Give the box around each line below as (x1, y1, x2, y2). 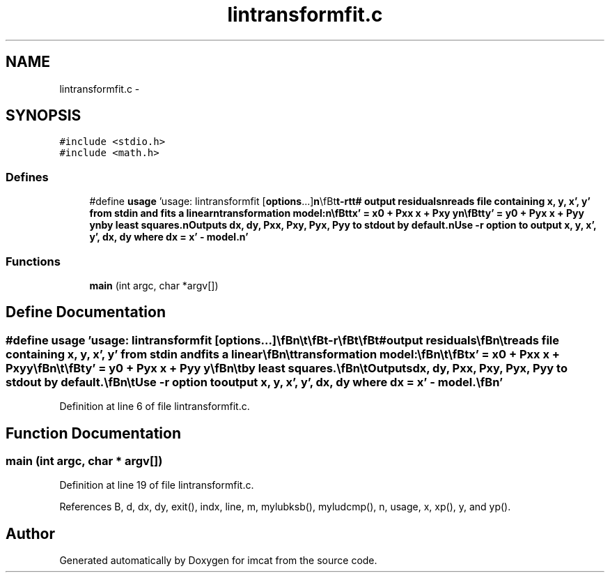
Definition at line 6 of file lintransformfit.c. (59, 400, 250, 413)
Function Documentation (6, 424, 181, 442)
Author (6, 524, 55, 542)
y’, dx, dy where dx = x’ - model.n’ (89, 231, 249, 243)
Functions (6, 254, 61, 268)
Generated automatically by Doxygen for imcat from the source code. (59, 554, 377, 567)
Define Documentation (6, 303, 166, 321)
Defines (6, 169, 49, 184)
